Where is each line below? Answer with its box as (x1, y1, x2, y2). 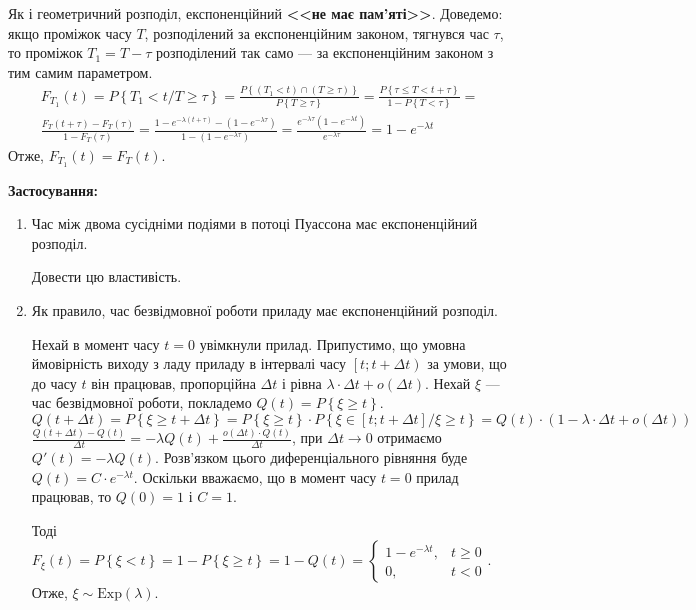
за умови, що (427, 353, 507, 374)
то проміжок (8, 42, 83, 63)
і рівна (282, 372, 322, 393)
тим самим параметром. (8, 61, 153, 82)
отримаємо (377, 427, 442, 448)
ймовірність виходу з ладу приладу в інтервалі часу (31, 353, 347, 374)
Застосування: (8, 179, 99, 200)
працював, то (31, 486, 112, 507)
